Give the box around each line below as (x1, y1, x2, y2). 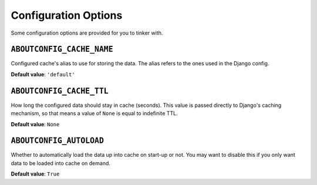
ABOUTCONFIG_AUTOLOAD (11, 136, 104, 146)
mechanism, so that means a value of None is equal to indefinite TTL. (11, 110, 178, 117)
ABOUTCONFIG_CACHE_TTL (11, 86, 109, 96)
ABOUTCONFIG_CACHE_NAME (11, 45, 114, 54)
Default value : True (11, 170, 60, 177)
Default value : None (11, 120, 60, 127)
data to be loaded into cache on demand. (11, 159, 111, 167)
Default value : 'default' (11, 70, 76, 78)
